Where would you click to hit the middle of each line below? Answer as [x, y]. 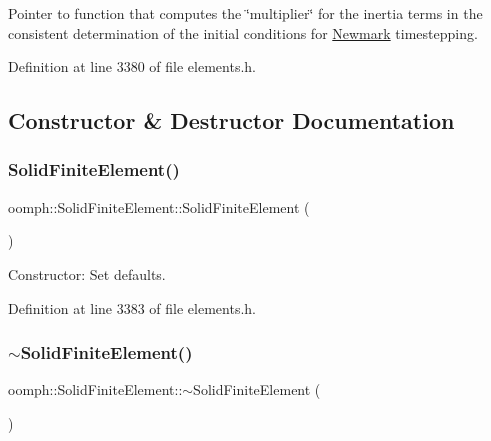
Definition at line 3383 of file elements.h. [132, 307]
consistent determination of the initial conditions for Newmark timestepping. [243, 32]
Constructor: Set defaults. [87, 273]
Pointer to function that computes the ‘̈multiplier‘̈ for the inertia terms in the [245, 13]
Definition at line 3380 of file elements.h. [132, 66]
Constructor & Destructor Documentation [231, 120]
